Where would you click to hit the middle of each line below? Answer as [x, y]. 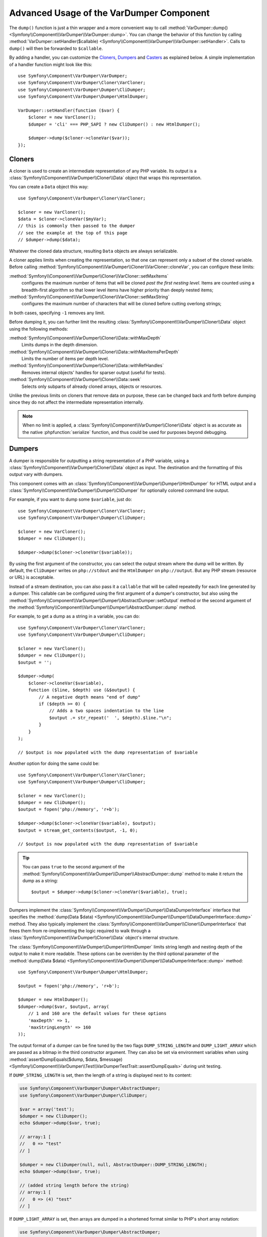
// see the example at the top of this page [73, 233]
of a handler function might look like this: [51, 64]
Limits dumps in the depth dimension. [60, 345]
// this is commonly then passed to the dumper [77, 226]
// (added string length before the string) [74, 1185]
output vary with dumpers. [36, 475]
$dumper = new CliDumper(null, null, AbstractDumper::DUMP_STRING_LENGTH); [113, 1165]
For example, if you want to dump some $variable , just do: [70, 499]
